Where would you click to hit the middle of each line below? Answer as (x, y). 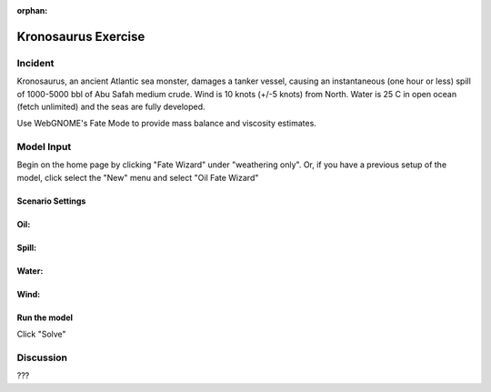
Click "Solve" (42, 334)
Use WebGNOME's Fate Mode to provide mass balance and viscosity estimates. (167, 124)
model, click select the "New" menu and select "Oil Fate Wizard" (138, 177)
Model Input (44, 147)
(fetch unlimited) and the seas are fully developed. (111, 106)
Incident (35, 63)
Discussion (42, 357)
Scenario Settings (51, 201)
